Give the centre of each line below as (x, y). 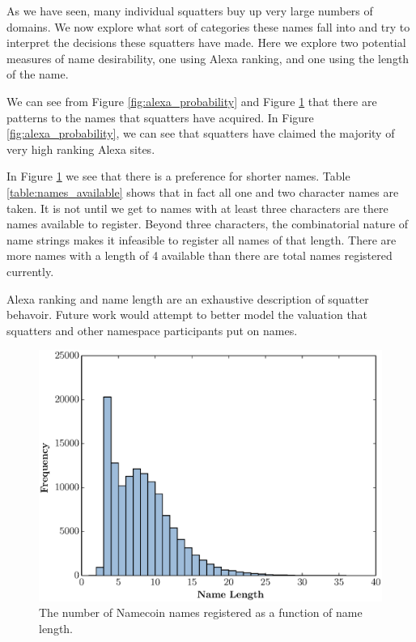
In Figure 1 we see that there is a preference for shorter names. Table (178, 176)
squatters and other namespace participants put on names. (152, 330)
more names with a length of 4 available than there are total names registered (200, 255)
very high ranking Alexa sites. (81, 149)
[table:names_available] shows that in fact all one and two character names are (203, 191)
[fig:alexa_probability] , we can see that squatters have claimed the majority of (201, 133)
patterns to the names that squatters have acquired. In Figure (160, 117)
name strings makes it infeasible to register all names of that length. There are (202, 239)
